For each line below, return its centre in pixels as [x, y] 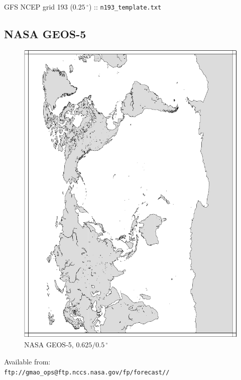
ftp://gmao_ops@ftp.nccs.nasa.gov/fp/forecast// [87, 372]
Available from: [27, 361]
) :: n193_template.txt [125, 7]
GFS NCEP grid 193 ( [38, 7]
